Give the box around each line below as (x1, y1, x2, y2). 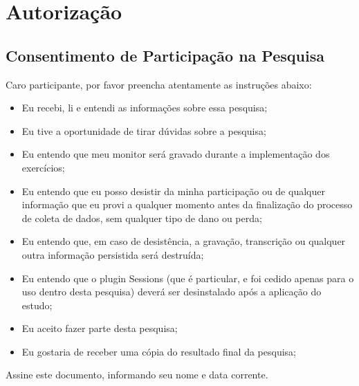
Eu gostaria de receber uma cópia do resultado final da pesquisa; (21, 344, 296, 358)
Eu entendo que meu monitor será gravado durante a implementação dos (21, 147, 330, 161)
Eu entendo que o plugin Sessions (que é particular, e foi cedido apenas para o (21, 270, 354, 285)
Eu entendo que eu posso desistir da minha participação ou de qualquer (21, 183, 325, 198)
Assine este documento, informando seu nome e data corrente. (6, 367, 268, 382)
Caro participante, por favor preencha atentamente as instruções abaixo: (6, 77, 312, 91)
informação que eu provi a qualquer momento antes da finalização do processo (21, 197, 353, 212)
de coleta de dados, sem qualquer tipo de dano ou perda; (21, 210, 262, 225)
